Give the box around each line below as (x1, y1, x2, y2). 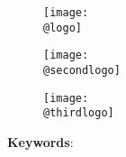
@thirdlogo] (43, 106, 114, 120)
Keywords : (7, 132, 74, 151)
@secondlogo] (43, 63, 121, 77)
